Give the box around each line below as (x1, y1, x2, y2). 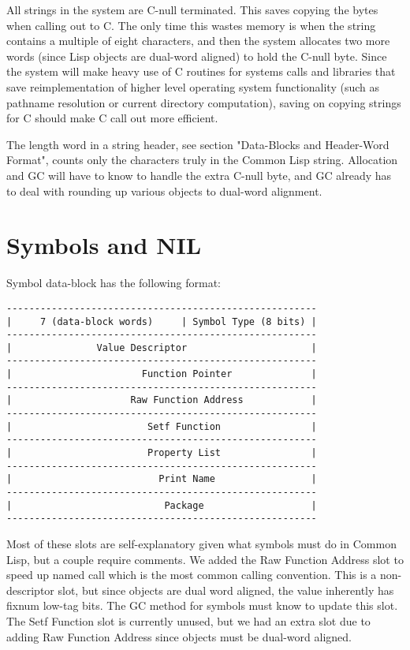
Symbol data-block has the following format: (6, 275, 221, 291)
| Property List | (6, 447, 317, 459)
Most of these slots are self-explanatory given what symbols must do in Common (6, 536, 397, 551)
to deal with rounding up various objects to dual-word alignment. (6, 182, 322, 199)
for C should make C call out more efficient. (6, 110, 218, 126)
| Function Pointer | (6, 368, 317, 380)
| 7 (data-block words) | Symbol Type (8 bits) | (6, 316, 317, 327)
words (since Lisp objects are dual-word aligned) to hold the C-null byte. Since (6, 47, 387, 64)
